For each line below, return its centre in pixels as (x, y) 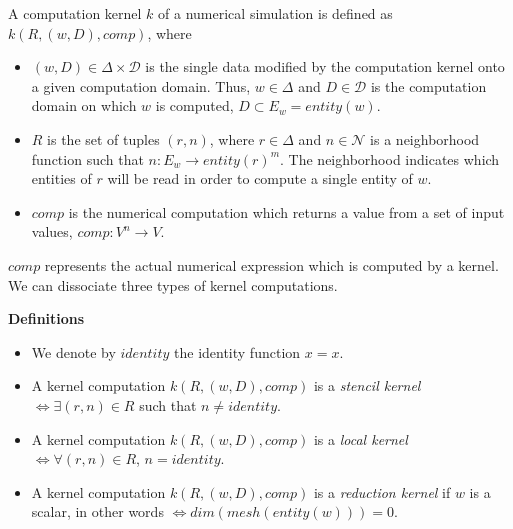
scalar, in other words (97, 511)
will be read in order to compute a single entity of (260, 178)
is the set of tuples (103, 138)
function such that (87, 158)
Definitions (46, 318)
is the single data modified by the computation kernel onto (325, 66)
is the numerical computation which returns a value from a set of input (286, 211)
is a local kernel (360, 438)
